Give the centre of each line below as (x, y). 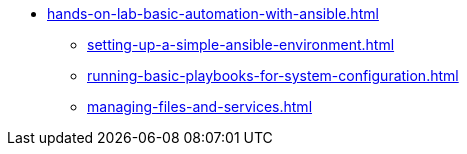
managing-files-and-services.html (200, 106)
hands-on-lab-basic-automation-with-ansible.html (213, 13)
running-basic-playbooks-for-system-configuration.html (273, 75)
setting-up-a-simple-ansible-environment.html (241, 44)
